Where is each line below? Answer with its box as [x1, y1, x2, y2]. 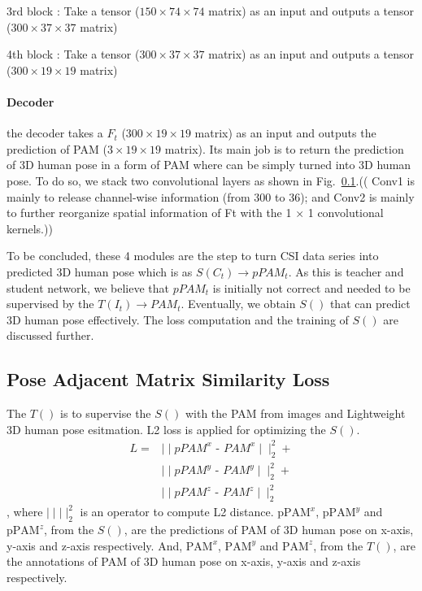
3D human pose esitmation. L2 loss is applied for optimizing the [7, 420, 326, 437]
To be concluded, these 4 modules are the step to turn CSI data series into [7, 247, 379, 264]
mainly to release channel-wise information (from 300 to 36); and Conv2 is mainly [7, 188, 415, 205]
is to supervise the [60, 405, 151, 422]
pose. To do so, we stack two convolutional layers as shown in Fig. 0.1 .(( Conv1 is [7, 172, 415, 189]
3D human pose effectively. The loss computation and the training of [7, 311, 349, 328]
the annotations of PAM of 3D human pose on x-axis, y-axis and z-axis [7, 553, 361, 570]
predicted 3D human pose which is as [7, 263, 193, 280]
